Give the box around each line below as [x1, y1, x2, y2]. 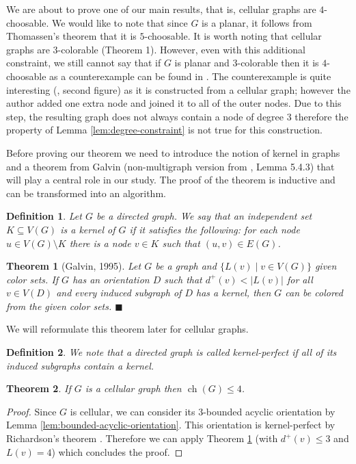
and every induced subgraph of [56, 285, 182, 300]
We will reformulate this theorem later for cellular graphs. [6, 322, 249, 336]
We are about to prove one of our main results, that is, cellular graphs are [6, 2, 316, 16]
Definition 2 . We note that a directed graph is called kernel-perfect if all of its [6, 345, 337, 359]
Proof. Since [6, 404, 57, 418]
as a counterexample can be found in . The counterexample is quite [49, 68, 331, 83]
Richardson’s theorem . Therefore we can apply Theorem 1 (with [6, 431, 278, 446]
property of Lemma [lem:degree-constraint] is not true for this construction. [6, 123, 323, 137]
